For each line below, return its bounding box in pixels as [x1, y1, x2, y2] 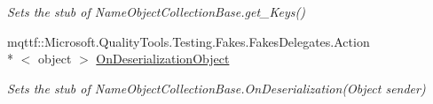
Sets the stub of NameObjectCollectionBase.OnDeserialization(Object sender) [7, 78, 426, 97]
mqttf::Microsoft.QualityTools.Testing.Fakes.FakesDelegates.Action [7, 32, 370, 50]
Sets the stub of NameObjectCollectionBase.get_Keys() [7, 3, 305, 20]
